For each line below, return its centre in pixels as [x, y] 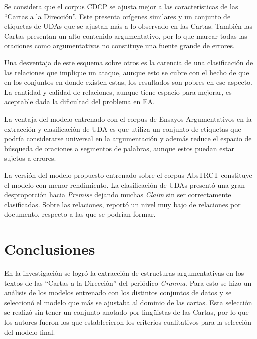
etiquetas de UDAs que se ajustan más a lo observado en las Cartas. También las [128, 26]
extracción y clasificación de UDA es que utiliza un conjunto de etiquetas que [123, 128]
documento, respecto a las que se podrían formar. [80, 214]
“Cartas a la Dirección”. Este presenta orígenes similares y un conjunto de [117, 16]
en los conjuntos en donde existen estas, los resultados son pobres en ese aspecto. [128, 82]
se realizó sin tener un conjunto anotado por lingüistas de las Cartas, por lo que [126, 312]
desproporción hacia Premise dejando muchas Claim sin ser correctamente [118, 195]
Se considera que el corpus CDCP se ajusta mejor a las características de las [121, 6]
